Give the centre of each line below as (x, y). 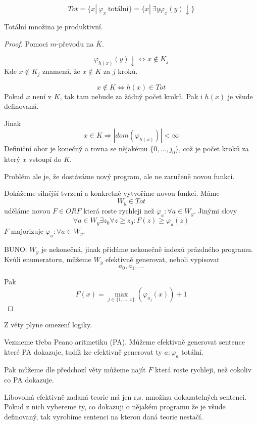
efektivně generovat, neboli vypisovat (162, 259)
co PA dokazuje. (29, 380)
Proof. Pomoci (26, 43)
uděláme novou (27, 211)
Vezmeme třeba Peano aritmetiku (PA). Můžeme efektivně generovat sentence (124, 342)
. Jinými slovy (216, 211)
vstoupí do (45, 159)
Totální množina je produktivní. (54, 26)
